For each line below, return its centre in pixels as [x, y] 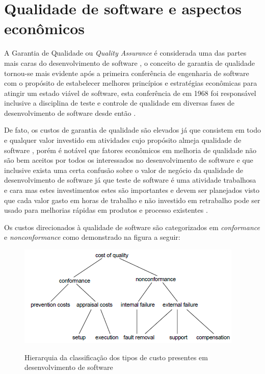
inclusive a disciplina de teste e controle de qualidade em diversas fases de [120, 103]
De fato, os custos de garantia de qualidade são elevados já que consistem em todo [132, 130]
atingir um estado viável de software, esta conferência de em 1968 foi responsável [130, 93]
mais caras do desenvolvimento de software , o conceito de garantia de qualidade [129, 63]
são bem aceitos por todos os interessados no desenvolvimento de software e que [129, 160]
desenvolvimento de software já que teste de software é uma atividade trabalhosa [130, 180]
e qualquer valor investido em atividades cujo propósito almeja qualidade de [123, 140]
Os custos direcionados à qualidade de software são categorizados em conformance [132, 227]
